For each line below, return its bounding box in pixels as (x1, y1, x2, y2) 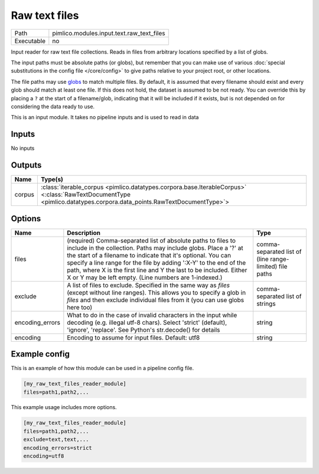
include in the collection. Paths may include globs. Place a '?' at (67, 244, 243, 252)
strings (256, 299, 276, 308)
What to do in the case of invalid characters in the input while (67, 310, 237, 319)
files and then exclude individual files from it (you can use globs (67, 296, 245, 304)
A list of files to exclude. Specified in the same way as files (67, 281, 230, 289)
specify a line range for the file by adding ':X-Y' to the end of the (67, 259, 246, 267)
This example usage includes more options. (11, 404, 118, 411)
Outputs (11, 160, 42, 170)
